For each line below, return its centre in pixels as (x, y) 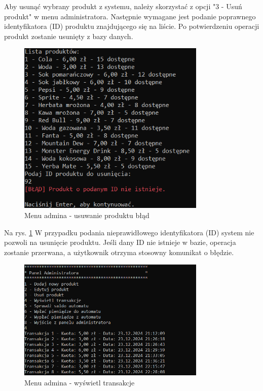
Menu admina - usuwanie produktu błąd (87, 215)
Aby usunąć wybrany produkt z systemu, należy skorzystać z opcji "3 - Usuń (123, 6)
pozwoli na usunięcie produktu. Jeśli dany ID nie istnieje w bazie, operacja (120, 242)
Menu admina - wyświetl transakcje (80, 382)
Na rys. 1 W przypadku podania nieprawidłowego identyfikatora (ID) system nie (129, 232)
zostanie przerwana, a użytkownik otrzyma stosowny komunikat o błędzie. (119, 252)
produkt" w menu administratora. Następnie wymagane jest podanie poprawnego (130, 16)
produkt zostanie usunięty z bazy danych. (69, 36)
